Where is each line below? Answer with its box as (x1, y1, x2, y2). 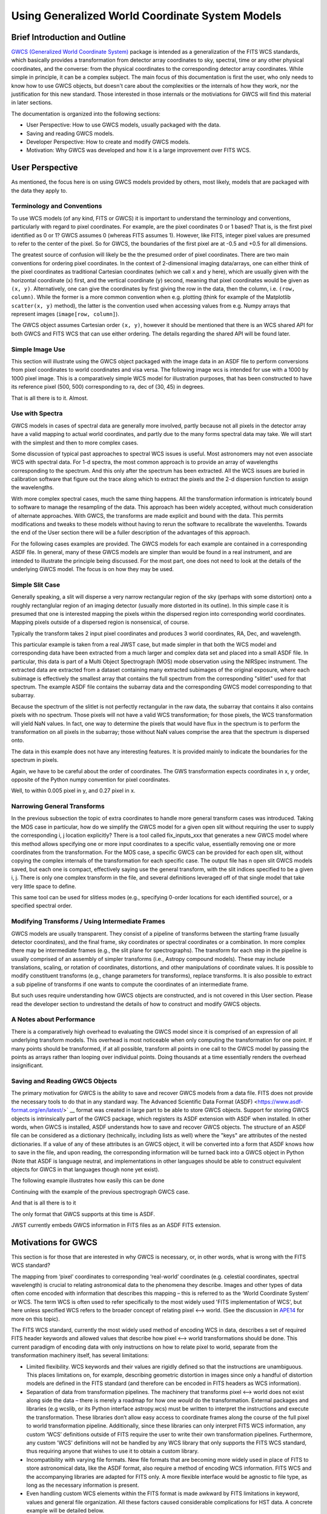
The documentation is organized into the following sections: (11, 110, 160, 117)
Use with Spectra (11, 409, 63, 418)
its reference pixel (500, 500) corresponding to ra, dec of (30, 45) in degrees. (11, 383, 205, 391)
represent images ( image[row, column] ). (11, 311, 119, 318)
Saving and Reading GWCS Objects (11, 1077, 117, 1085)
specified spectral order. (11, 902, 73, 910)
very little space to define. (11, 882, 77, 890)
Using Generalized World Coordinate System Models (11, 9, 282, 22)
